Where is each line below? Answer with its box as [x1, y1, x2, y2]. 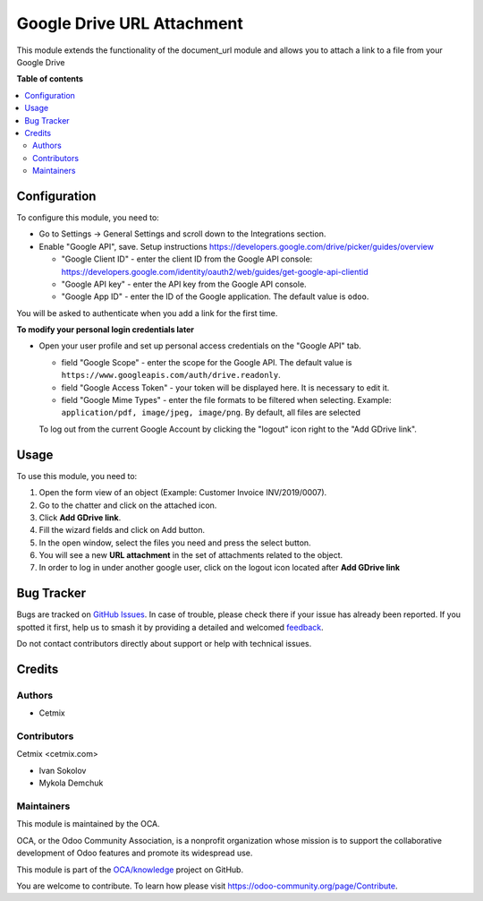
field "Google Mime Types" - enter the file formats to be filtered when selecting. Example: [61, 395, 392, 406]
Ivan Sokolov [38, 765, 87, 776]
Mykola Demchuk [38, 777, 104, 788]
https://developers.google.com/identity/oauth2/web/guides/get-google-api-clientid [61, 266, 369, 277]
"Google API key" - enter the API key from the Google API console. [61, 279, 308, 289]
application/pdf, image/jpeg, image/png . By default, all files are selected [61, 408, 361, 418]
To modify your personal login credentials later [16, 324, 195, 335]
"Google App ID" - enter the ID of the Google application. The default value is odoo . [61, 291, 369, 302]
